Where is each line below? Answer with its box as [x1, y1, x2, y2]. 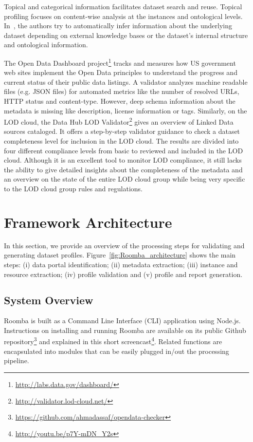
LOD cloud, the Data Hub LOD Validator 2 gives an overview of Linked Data [4, 115, 234, 127]
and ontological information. [4, 39, 88, 50]
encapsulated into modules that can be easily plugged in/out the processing [4, 346, 229, 356]
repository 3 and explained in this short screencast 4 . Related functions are [4, 335, 222, 347]
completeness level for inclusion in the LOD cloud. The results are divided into [4, 136, 239, 146]
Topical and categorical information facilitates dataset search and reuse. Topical [4, 1, 242, 11]
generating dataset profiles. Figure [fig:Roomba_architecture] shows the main [4, 250, 236, 260]
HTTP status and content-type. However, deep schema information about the [4, 96, 235, 106]
